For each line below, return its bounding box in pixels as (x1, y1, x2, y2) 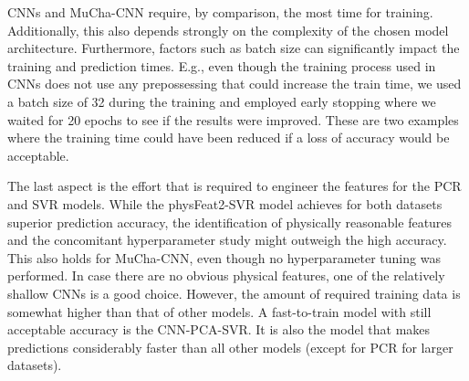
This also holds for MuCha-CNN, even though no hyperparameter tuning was (7, 248, 441, 267)
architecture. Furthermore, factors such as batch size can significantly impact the (7, 38, 460, 58)
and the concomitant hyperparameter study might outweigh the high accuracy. (7, 230, 447, 249)
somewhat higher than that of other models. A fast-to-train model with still (7, 302, 432, 321)
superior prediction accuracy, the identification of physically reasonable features (7, 212, 453, 231)
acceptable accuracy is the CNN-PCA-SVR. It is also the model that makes (7, 320, 431, 339)
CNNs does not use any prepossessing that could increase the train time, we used (7, 74, 462, 93)
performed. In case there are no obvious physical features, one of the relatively (7, 266, 445, 285)
